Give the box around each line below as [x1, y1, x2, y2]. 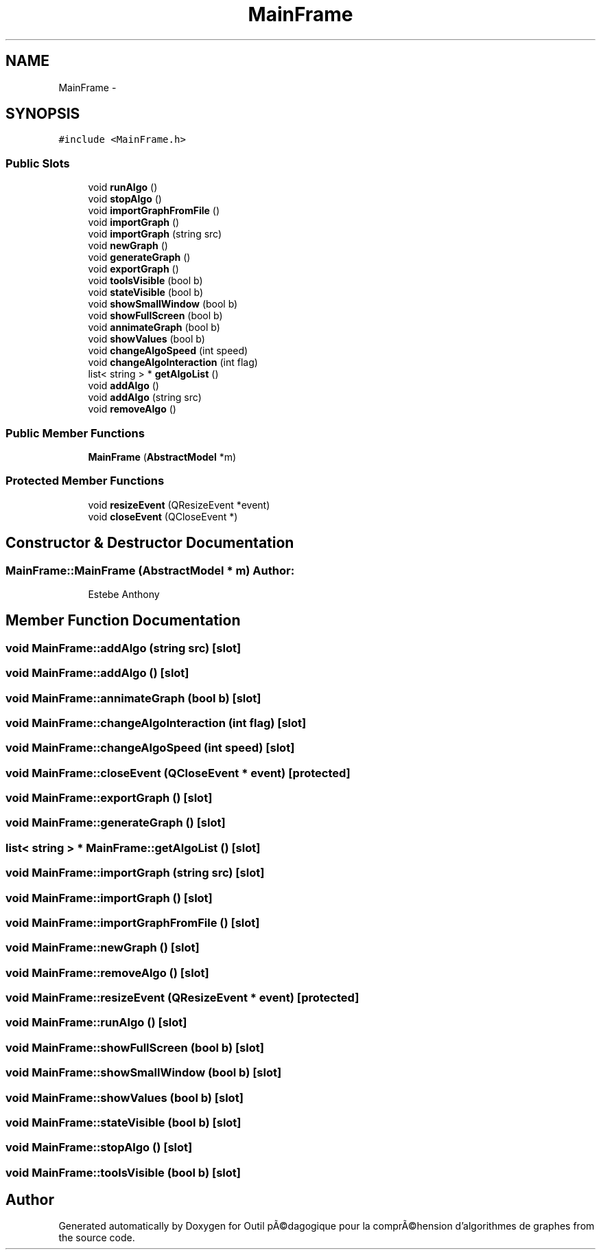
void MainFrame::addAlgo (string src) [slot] [5, 641, 241, 655]
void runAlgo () [88, 181, 158, 194]
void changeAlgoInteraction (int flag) [88, 356, 258, 369]
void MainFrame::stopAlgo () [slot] [5, 1140, 193, 1155]
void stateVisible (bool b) [88, 286, 204, 299]
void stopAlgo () [88, 193, 162, 205]
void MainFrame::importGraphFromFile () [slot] [5, 915, 260, 930]
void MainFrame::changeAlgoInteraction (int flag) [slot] [5, 715, 307, 730]
